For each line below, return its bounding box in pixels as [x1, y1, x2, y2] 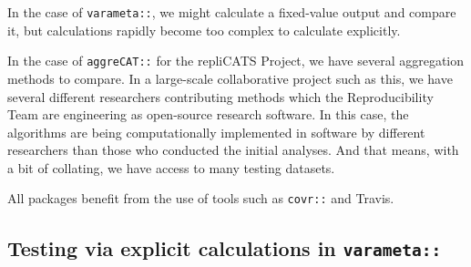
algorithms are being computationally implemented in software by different [7, 122, 425, 141]
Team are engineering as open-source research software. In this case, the [7, 105, 409, 124]
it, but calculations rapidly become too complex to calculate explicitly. [7, 20, 401, 39]
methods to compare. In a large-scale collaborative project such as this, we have [7, 68, 453, 87]
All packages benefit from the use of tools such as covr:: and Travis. [7, 189, 394, 208]
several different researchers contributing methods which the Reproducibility [7, 87, 434, 106]
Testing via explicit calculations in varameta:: [7, 233, 442, 262]
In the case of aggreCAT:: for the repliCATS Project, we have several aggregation [7, 51, 465, 70]
